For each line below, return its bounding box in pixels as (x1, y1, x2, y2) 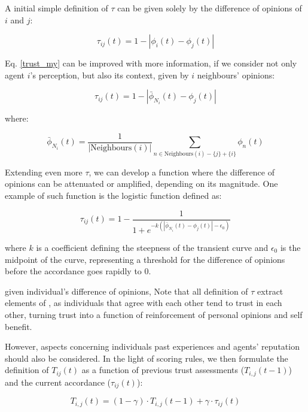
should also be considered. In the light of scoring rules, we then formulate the (5, 352, 288, 364)
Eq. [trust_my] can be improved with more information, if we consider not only (5, 57, 297, 69)
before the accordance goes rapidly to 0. (5, 265, 151, 277)
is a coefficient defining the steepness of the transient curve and (36, 241, 269, 253)
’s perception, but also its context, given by (30, 68, 189, 81)
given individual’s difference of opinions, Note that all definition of (5, 284, 248, 297)
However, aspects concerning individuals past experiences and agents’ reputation (5, 340, 300, 353)
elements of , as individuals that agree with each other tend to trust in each (5, 296, 282, 309)
